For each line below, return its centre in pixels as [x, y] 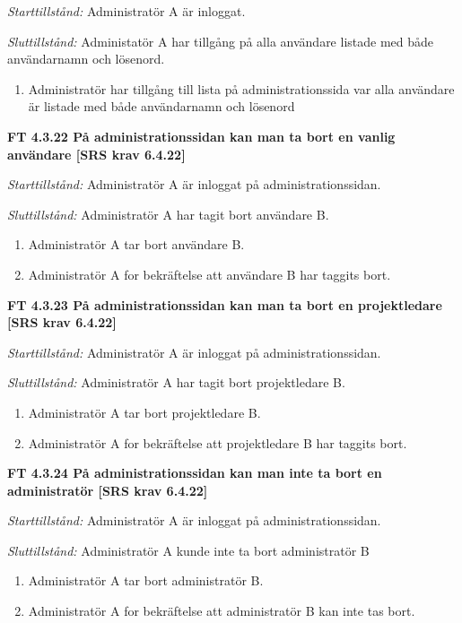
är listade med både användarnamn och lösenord [161, 106]
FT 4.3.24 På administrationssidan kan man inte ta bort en [195, 473]
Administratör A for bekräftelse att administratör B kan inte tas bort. [222, 611]
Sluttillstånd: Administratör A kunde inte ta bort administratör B [188, 550]
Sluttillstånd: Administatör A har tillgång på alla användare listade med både [221, 41]
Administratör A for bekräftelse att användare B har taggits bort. [209, 274]
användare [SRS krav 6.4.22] [96, 154]
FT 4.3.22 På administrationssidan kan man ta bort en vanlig [201, 136]
